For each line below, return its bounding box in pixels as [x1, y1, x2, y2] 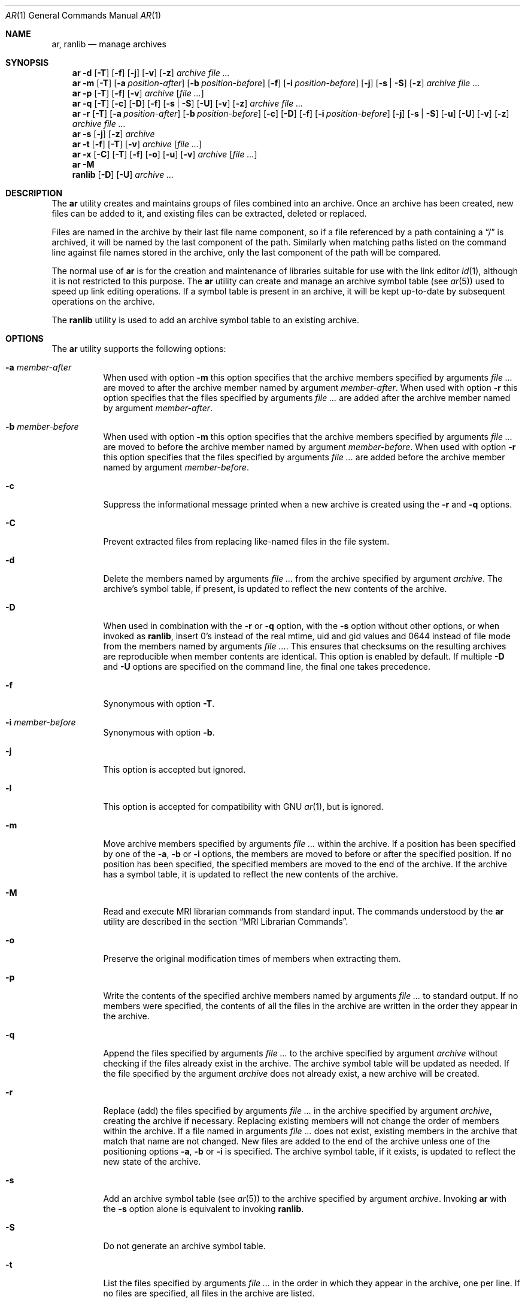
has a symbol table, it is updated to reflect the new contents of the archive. [103, 869, 399, 879]
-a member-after [5, 362, 72, 372]
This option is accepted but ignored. [103, 764, 246, 774]
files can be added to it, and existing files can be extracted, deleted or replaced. [51, 208, 367, 218]
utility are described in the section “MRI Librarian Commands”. [103, 916, 348, 927]
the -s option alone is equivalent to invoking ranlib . [103, 1204, 304, 1214]
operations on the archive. [51, 296, 155, 306]
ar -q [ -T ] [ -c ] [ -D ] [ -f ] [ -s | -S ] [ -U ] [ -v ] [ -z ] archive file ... [72, 98, 304, 108]
